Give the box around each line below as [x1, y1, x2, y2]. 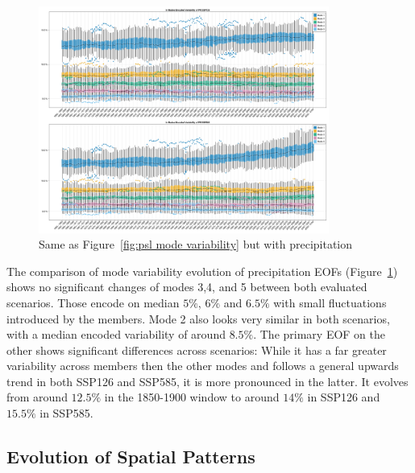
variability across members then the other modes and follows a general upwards [6, 357, 399, 374]
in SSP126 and [307, 389, 380, 405]
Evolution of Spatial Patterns [6, 444, 255, 469]
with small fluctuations [273, 294, 387, 311]
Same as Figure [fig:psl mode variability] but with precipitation [39, 236, 353, 253]
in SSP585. [39, 405, 93, 422]
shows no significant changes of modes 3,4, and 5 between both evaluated [6, 278, 367, 295]
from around [6, 389, 68, 405]
